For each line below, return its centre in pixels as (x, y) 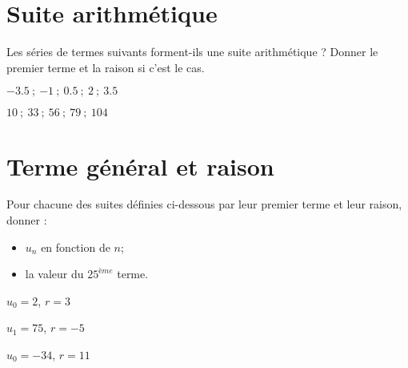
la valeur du (54, 274)
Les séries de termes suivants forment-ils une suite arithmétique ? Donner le (192, 52)
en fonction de (76, 247)
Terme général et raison (140, 166)
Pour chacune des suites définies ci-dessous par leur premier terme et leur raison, (204, 204)
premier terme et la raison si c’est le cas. (106, 67)
